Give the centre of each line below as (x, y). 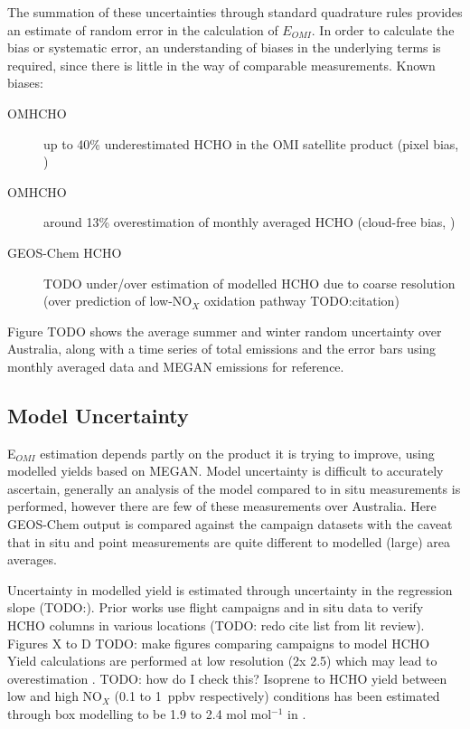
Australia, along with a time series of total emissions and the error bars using (222, 349)
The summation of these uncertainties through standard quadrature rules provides (235, 12)
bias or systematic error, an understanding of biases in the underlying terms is (224, 47)
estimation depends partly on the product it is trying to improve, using (237, 453)
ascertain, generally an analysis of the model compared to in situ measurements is (234, 488)
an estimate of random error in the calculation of (143, 29)
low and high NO (55, 696)
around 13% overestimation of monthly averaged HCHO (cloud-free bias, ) (249, 222)
